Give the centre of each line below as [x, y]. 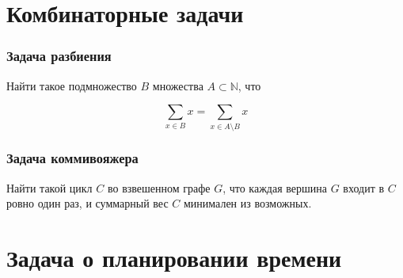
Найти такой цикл [49, 187]
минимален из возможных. [247, 203]
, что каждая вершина [275, 187]
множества [178, 85]
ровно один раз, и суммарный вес [87, 203]
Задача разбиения [59, 56]
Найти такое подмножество [72, 85]
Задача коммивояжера [72, 158]
